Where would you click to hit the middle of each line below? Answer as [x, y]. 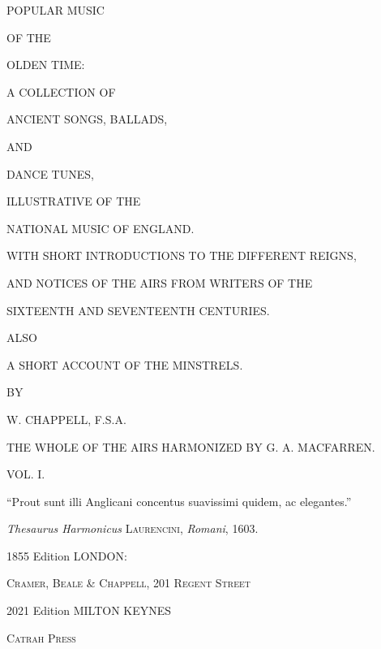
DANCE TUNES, [50, 173]
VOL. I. [26, 474]
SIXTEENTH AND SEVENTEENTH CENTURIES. [138, 310]
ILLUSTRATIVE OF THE [74, 201]
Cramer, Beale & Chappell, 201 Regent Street [128, 583]
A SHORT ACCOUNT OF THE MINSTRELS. [125, 364]
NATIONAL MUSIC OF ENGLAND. [101, 228]
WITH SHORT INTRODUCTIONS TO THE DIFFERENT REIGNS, [182, 255]
